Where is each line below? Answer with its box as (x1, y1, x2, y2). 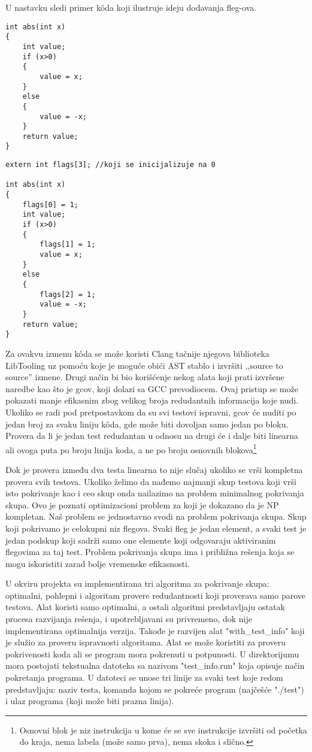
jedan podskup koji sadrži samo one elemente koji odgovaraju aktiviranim (5, 533, 276, 546)
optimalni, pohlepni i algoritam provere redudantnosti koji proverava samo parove (5, 589, 305, 601)
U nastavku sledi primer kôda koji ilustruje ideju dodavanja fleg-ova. (5, 1, 257, 13)
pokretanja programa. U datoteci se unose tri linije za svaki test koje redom (5, 671, 283, 684)
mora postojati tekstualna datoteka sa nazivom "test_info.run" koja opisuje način (5, 659, 305, 672)
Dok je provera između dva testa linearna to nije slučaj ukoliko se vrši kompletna (5, 463, 303, 475)
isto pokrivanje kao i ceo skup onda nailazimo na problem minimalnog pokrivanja (5, 487, 304, 499)
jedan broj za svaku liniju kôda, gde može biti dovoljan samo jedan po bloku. (5, 417, 289, 430)
